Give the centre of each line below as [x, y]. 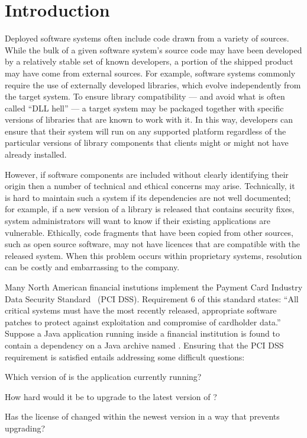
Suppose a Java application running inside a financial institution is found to [142, 333]
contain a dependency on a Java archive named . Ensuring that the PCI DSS [144, 345]
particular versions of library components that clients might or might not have [147, 143]
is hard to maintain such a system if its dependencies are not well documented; [148, 197]
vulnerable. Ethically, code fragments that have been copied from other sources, [149, 232]
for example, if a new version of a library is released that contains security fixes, [150, 209]
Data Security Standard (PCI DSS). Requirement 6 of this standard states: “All [152, 298]
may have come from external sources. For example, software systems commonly [150, 73]
